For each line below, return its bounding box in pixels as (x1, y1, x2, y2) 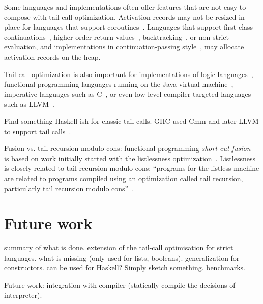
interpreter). (4, 289, 42, 300)
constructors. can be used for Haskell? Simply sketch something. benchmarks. (4, 262, 245, 273)
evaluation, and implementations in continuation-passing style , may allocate (4, 41, 244, 52)
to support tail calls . (4, 125, 71, 136)
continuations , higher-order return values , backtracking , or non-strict (4, 31, 229, 42)
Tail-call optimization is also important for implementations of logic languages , (4, 68, 253, 79)
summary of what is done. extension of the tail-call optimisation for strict (4, 242, 233, 253)
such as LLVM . (4, 98, 54, 109)
